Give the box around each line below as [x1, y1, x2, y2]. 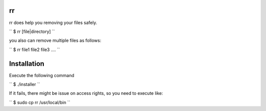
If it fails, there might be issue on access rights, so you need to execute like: [9, 90, 164, 96]
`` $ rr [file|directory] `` [9, 28, 55, 34]
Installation [9, 59, 44, 68]
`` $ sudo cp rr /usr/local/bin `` [9, 99, 70, 105]
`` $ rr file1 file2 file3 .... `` [9, 47, 60, 53]
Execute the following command [9, 72, 75, 78]
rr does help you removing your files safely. [9, 20, 98, 26]
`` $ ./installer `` [9, 81, 40, 87]
